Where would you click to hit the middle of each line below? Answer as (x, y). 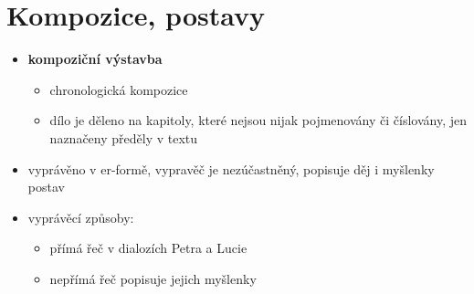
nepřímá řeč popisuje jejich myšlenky (153, 278)
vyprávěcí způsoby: (81, 217)
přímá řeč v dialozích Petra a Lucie (148, 248)
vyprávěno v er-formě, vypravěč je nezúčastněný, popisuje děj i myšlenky (231, 168)
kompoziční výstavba (95, 59)
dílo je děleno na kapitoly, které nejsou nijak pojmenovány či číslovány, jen (258, 120)
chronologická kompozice (119, 89)
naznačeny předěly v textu (124, 137)
